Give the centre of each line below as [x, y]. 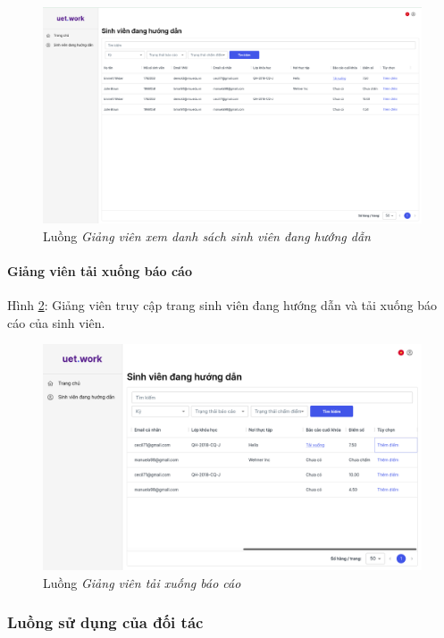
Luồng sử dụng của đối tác [105, 622]
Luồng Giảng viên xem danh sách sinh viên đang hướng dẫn [207, 235]
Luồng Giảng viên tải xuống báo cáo [142, 582]
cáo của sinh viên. [56, 322]
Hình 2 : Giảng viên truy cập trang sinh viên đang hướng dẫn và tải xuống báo [222, 305]
